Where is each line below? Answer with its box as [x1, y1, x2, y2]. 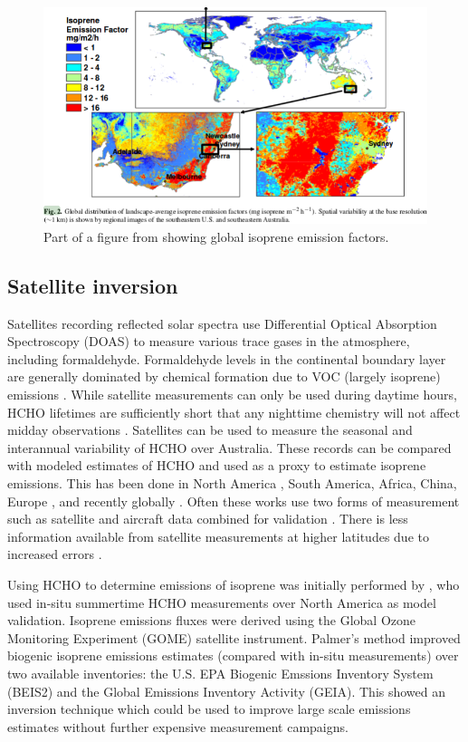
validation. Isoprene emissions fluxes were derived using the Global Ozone [7, 611, 415, 630]
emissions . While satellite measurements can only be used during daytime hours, [7, 385, 457, 404]
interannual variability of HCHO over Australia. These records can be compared [7, 438, 452, 457]
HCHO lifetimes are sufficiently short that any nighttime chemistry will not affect [7, 402, 461, 421]
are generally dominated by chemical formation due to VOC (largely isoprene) [7, 367, 441, 386]
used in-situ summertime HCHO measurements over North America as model [7, 593, 436, 612]
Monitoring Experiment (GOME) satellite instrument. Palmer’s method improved [7, 628, 461, 647]
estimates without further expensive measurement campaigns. [7, 717, 349, 736]
